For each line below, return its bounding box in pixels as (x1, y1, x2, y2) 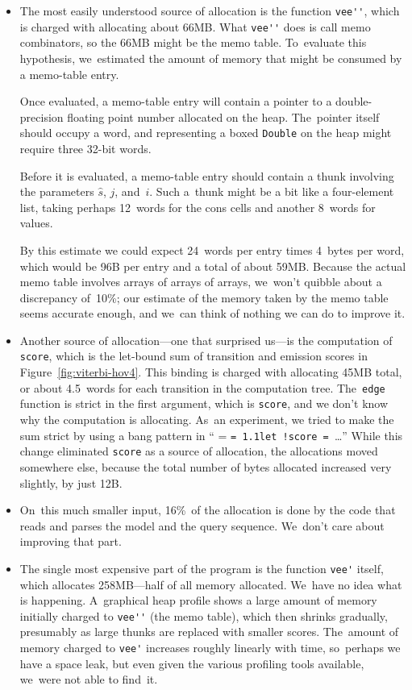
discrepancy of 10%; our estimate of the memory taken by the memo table (19, 289, 389, 306)
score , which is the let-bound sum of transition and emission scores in (19, 347, 368, 364)
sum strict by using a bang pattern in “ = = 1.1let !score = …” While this (19, 426, 403, 443)
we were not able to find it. (19, 671, 158, 688)
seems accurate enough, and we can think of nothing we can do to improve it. (19, 305, 406, 322)
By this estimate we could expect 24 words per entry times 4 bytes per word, (19, 241, 405, 258)
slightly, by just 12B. (19, 474, 123, 491)
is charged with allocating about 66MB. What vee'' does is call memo (19, 18, 371, 35)
